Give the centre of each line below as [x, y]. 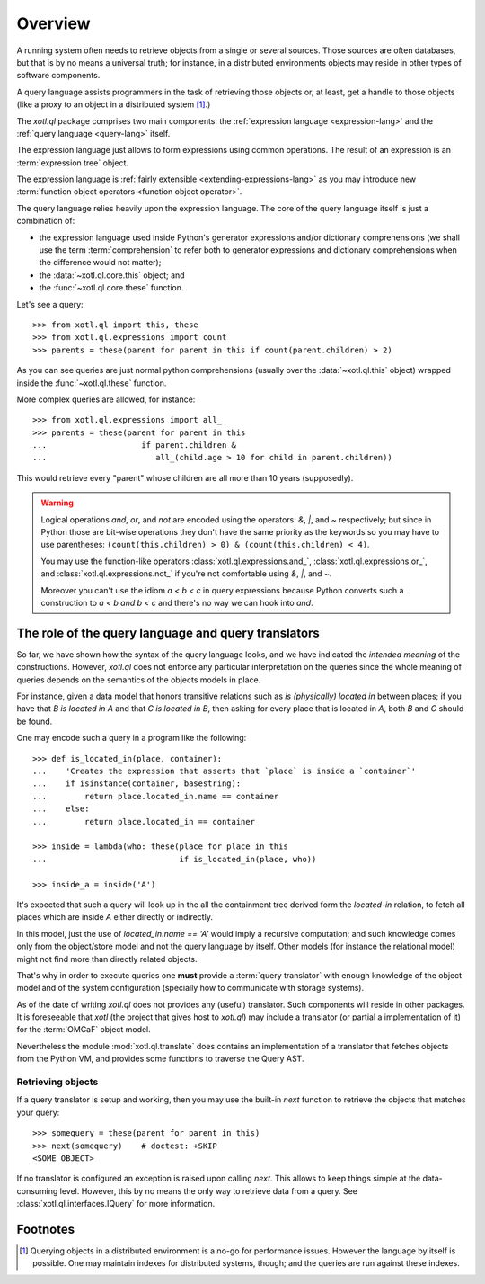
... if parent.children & [135, 446]
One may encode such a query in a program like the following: [132, 738]
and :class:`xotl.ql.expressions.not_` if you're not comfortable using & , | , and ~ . [186, 574]
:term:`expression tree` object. [73, 163]
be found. [35, 721]
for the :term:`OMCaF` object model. [84, 1030]
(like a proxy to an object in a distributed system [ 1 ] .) [114, 104]
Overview [53, 23]
